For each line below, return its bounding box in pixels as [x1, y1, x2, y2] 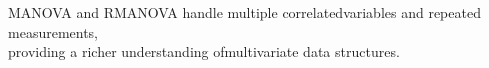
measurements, [8, 21, 99, 42]
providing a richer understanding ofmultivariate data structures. [8, 41, 400, 62]
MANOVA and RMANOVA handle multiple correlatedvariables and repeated [8, 2, 481, 22]
